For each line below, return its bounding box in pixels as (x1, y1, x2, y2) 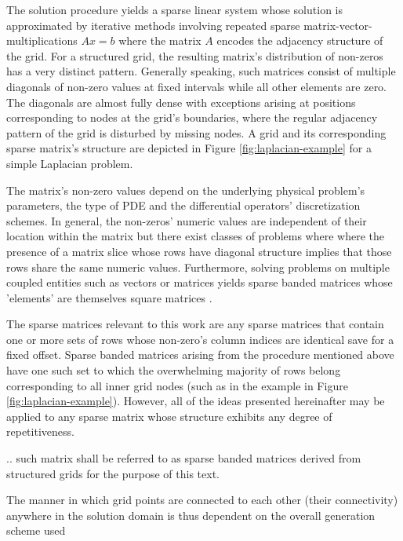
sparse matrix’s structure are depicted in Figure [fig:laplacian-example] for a (6, 140, 372, 156)
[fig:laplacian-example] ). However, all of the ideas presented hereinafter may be (6, 393, 385, 409)
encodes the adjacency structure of (216, 32, 383, 49)
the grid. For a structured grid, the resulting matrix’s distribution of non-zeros (6, 47, 383, 64)
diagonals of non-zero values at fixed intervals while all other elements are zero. (6, 78, 387, 94)
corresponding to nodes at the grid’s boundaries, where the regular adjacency (6, 109, 378, 126)
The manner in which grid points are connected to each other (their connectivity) (6, 492, 398, 508)
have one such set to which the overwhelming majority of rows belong (6, 362, 341, 378)
